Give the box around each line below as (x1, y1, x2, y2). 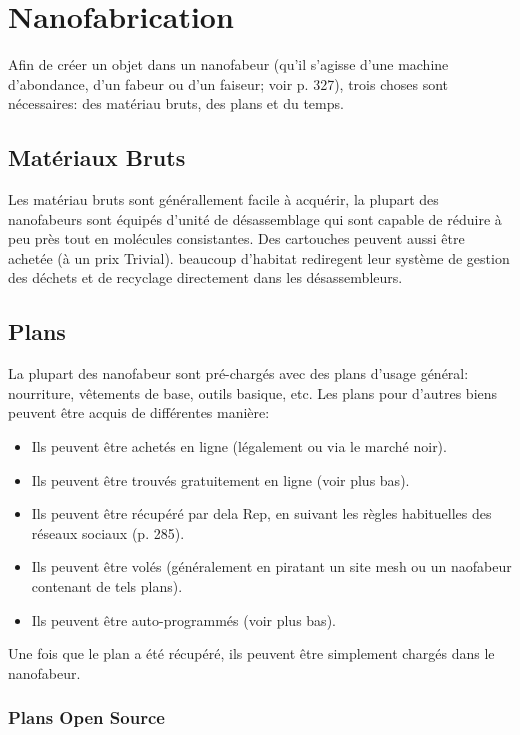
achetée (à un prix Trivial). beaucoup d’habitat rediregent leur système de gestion (8, 247, 510, 268)
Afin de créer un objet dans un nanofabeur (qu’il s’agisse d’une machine (8, 54, 449, 75)
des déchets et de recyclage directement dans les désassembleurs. (8, 267, 403, 288)
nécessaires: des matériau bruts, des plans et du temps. (8, 93, 344, 114)
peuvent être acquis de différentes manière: (8, 402, 270, 423)
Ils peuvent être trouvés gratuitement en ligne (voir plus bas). (31, 469, 410, 490)
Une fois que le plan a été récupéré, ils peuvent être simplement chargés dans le (8, 643, 495, 664)
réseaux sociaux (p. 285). (31, 522, 185, 543)
